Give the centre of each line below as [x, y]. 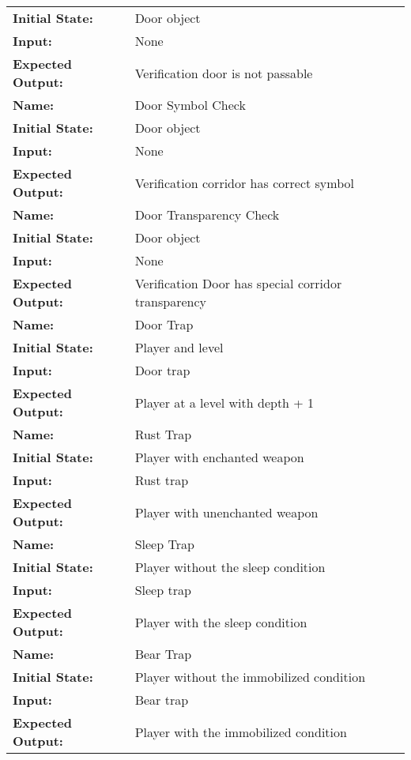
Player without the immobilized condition [250, 677]
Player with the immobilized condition [241, 732]
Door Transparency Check [207, 214]
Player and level [179, 347]
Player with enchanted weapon [219, 457]
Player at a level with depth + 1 [224, 402]
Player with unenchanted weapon [226, 512]
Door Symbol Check [190, 105]
